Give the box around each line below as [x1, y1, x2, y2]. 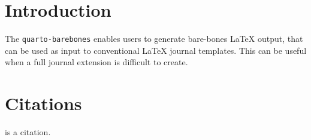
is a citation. [5, 126, 51, 138]
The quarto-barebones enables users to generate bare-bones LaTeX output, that [5, 32, 303, 45]
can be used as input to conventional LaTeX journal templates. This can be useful [5, 44, 307, 56]
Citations [5, 91, 82, 115]
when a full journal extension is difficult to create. [5, 56, 188, 68]
